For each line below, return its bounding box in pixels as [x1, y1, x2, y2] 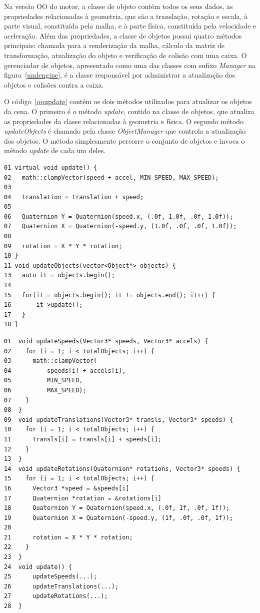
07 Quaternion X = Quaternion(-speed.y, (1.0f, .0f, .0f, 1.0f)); [4, 223, 237, 230]
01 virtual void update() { [4, 164, 97, 171]
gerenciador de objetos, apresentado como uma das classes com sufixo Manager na [4, 60, 255, 70]
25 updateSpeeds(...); [4, 573, 97, 580]
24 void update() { [4, 563, 72, 570]
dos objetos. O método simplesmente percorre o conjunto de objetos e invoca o [4, 135, 245, 146]
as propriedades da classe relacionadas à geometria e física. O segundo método [4, 116, 243, 126]
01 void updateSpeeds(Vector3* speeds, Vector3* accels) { [4, 338, 208, 345]
